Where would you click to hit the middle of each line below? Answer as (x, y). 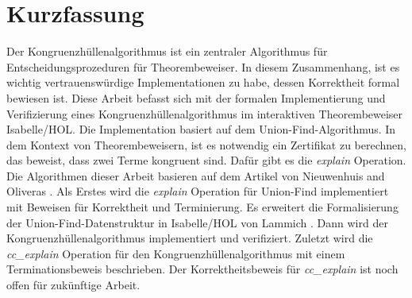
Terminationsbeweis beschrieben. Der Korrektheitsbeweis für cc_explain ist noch (202, 269)
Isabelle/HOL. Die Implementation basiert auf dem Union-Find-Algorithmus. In (201, 129)
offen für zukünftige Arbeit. (73, 285)
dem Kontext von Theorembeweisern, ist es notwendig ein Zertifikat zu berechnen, (206, 144)
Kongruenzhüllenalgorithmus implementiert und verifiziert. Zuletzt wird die (190, 238)
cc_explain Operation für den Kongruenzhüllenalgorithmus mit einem (176, 253)
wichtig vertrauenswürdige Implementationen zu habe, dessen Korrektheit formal (203, 82)
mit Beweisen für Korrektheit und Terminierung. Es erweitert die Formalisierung (202, 207)
